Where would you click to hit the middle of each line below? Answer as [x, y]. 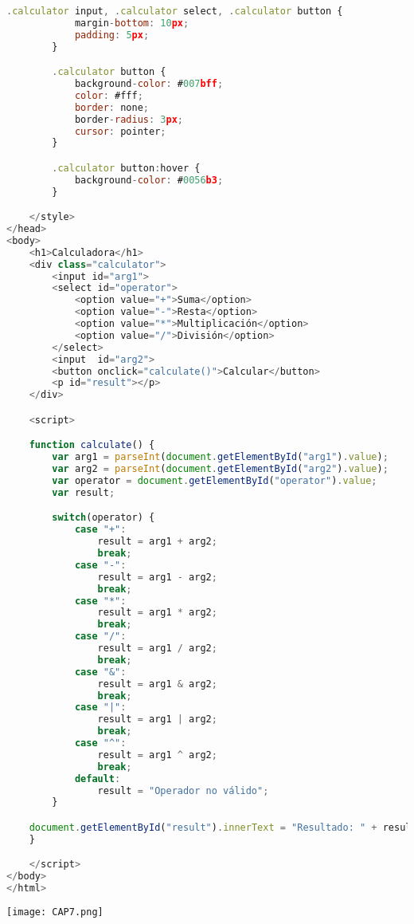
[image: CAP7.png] [55, 912]
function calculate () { [92, 445]
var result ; [84, 492]
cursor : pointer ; [120, 131]
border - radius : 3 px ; [129, 119]
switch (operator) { [103, 518]
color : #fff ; [109, 95]
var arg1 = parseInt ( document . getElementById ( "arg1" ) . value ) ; [220, 457]
